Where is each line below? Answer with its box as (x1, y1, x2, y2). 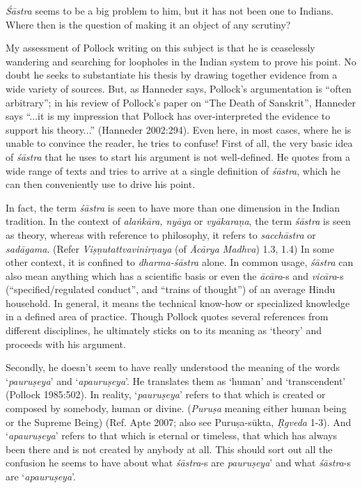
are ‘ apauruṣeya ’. (6, 469, 76, 483)
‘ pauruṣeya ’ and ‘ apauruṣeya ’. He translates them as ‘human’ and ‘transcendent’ (6, 373, 346, 388)
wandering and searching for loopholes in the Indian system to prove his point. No (6, 54, 356, 68)
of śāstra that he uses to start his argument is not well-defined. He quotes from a (6, 149, 351, 164)
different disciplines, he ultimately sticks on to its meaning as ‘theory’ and (6, 323, 322, 338)
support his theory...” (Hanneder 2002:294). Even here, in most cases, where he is (6, 122, 352, 136)
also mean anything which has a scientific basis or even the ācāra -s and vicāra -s (6, 268, 344, 283)
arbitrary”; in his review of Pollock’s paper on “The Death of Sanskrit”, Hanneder (6, 95, 356, 109)
